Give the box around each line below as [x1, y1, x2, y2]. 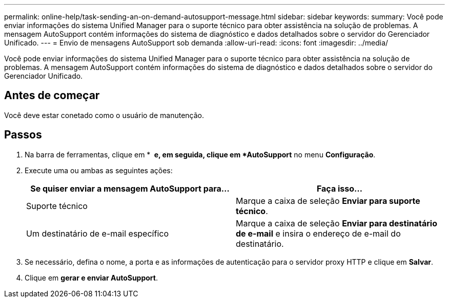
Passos [4, 128, 42, 142]
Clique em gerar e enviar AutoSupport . [25, 273, 158, 282]
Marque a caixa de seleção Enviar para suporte [236, 195, 420, 206]
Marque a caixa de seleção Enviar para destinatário [236, 218, 437, 228]
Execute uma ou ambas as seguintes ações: [25, 166, 173, 175]
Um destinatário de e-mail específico [26, 228, 169, 239]
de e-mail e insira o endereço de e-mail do [236, 228, 401, 239]
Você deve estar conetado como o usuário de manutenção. [4, 110, 205, 120]
